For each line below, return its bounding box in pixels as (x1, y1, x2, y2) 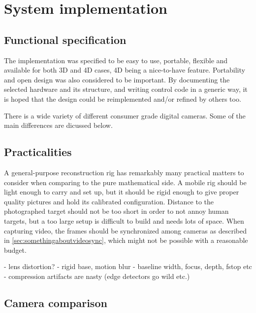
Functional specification (4, 32, 127, 47)
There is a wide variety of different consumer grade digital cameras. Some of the (4, 110, 246, 120)
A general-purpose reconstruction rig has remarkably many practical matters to (4, 167, 244, 177)
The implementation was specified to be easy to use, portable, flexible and (4, 55, 228, 65)
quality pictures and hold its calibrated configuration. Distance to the (4, 196, 214, 206)
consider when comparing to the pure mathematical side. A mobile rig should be (4, 177, 247, 187)
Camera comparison (4, 295, 107, 310)
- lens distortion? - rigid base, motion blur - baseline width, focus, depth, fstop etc (4, 261, 252, 272)
